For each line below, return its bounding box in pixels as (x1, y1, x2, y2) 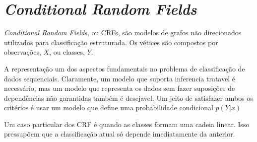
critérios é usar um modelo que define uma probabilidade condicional (4, 102, 213, 113)
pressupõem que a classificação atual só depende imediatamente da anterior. (4, 129, 235, 139)
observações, (4, 47, 41, 57)
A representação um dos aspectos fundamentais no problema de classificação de (4, 63, 245, 73)
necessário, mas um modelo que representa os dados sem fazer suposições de (4, 83, 235, 93)
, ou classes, (49, 47, 85, 57)
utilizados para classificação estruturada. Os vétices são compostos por (4, 37, 218, 47)
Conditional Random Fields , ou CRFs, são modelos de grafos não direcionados (4, 27, 242, 38)
